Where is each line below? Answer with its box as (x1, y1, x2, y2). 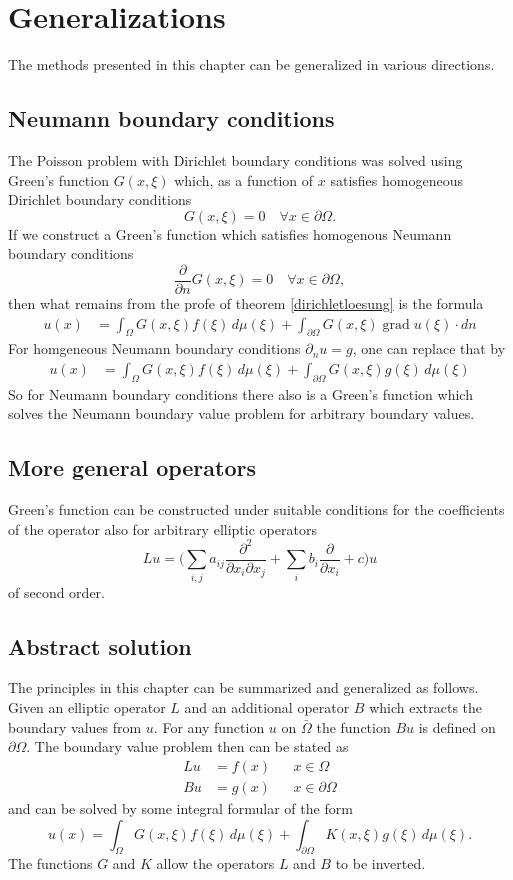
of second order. (8, 581, 105, 602)
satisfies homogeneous (330, 169, 463, 190)
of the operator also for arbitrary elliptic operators (8, 518, 317, 539)
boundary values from (8, 716, 142, 737)
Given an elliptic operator (8, 697, 166, 718)
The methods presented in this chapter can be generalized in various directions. (8, 54, 495, 75)
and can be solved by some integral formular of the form (8, 797, 353, 818)
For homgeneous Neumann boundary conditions (8, 338, 301, 359)
